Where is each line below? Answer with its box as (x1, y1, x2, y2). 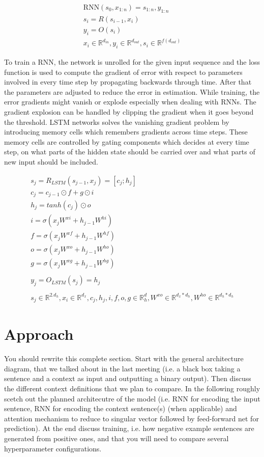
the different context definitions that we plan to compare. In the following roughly (4, 383, 260, 393)
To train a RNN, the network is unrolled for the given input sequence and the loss (4, 56, 260, 67)
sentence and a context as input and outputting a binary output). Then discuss (4, 373, 251, 384)
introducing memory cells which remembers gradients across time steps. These (4, 126, 248, 137)
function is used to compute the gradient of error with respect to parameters (4, 66, 243, 77)
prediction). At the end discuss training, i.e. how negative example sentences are (4, 423, 254, 434)
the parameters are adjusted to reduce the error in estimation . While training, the (4, 86, 260, 97)
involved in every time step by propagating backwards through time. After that (4, 76, 252, 87)
